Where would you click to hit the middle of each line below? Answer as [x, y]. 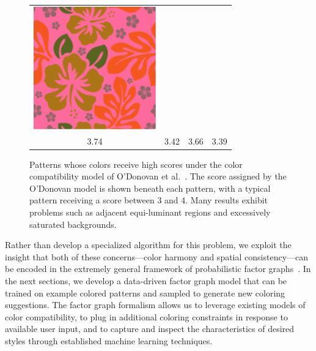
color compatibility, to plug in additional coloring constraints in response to [146, 316]
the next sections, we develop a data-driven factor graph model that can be [146, 281]
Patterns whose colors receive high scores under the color [136, 164]
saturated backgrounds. [73, 224]
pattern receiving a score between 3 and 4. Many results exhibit [149, 200]
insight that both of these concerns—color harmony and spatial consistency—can [157, 256]
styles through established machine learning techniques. [109, 341]
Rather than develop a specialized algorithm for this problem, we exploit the [148, 245]
